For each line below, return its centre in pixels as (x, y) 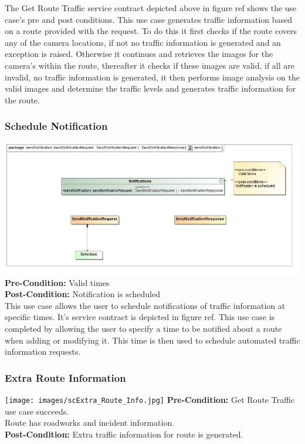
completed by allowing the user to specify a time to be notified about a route (143, 328)
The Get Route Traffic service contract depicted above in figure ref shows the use (151, 8)
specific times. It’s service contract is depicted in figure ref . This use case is (140, 317)
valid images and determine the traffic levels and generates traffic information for (150, 88)
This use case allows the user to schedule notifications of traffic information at (145, 305)
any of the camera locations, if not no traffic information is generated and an (143, 42)
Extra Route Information (65, 377)
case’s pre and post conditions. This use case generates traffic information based (149, 19)
